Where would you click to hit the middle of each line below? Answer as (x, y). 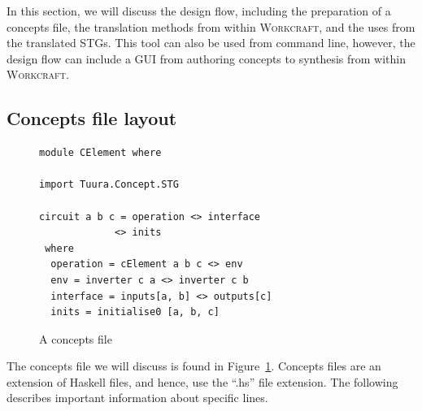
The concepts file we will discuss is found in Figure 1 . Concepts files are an (194, 366)
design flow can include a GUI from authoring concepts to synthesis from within (206, 58)
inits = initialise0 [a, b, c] (135, 312)
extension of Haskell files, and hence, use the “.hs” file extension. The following (202, 381)
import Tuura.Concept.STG (109, 185)
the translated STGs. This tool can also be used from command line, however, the (211, 43)
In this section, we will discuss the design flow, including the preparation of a (199, 11)
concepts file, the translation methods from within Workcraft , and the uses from (211, 26)
